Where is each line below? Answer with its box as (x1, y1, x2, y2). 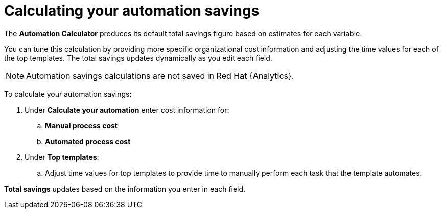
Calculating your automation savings (4, 2, 260, 19)
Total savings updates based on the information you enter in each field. (4, 184, 246, 193)
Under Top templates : (25, 152, 99, 162)
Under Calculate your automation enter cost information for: (25, 105, 229, 114)
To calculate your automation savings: (4, 89, 132, 98)
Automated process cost (45, 137, 131, 146)
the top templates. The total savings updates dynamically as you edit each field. (4, 53, 272, 62)
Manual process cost (45, 121, 118, 130)
